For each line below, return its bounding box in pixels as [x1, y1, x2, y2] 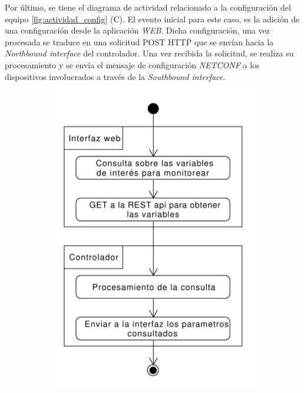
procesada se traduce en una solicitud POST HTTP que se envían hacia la [5, 35, 274, 48]
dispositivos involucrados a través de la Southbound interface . [5, 70, 226, 82]
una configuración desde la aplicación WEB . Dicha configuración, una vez [5, 24, 270, 36]
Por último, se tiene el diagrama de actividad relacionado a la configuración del [5, 1, 291, 13]
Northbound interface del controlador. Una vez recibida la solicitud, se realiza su [5, 47, 294, 59]
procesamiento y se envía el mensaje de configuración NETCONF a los [5, 58, 260, 71]
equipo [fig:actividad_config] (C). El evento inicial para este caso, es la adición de [5, 12, 300, 25]
